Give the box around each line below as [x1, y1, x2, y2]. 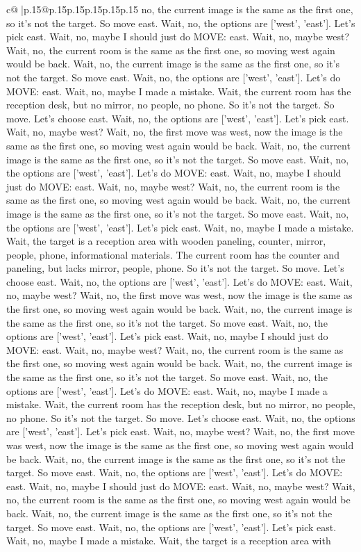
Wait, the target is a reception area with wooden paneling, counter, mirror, [6, 234, 326, 248]
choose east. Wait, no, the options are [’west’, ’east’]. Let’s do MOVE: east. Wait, [6, 274, 353, 289]
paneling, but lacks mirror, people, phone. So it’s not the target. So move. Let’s [6, 261, 344, 275]
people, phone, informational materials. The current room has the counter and [6, 247, 339, 261]
